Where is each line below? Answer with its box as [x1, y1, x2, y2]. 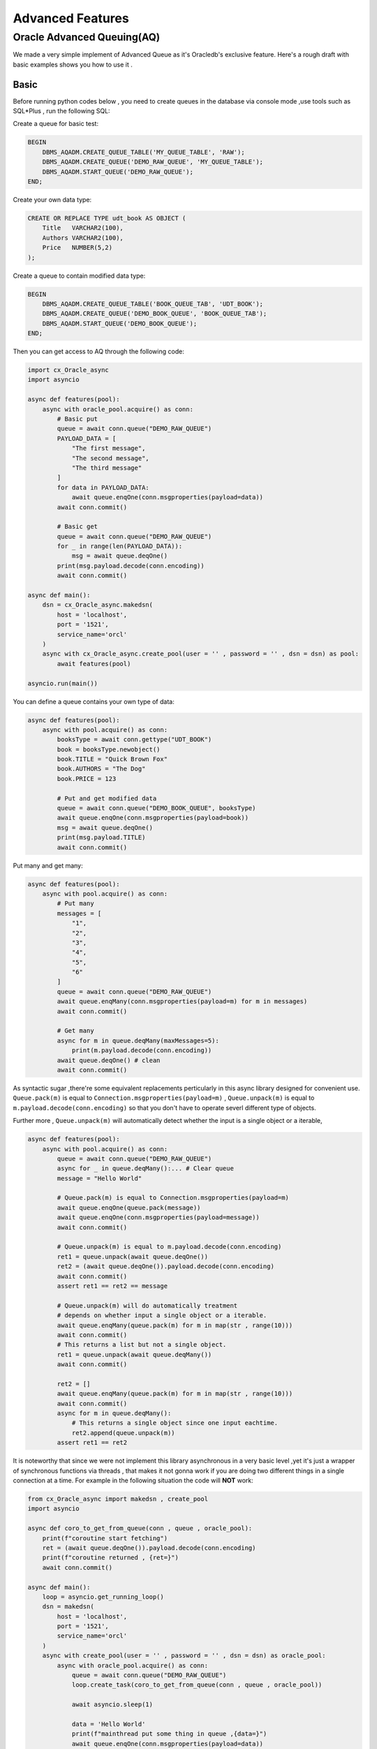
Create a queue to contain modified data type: [13, 271, 146, 280]
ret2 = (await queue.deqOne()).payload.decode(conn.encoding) [57, 1263, 275, 1270]
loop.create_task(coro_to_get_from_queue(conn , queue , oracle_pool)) [71, 1681, 323, 1689]
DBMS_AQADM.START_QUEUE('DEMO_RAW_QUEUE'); [42, 168, 193, 176]
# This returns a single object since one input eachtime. [71, 1419, 279, 1427]
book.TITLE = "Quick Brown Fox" [57, 756, 168, 763]
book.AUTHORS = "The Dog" [57, 765, 146, 773]
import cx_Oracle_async [27, 366, 110, 374]
